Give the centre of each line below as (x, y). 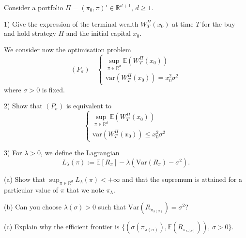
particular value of (31, 189)
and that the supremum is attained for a (182, 179)
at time (183, 23)
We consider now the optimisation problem (68, 49)
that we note (85, 189)
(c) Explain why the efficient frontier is (62, 227)
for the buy (219, 23)
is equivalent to (89, 106)
